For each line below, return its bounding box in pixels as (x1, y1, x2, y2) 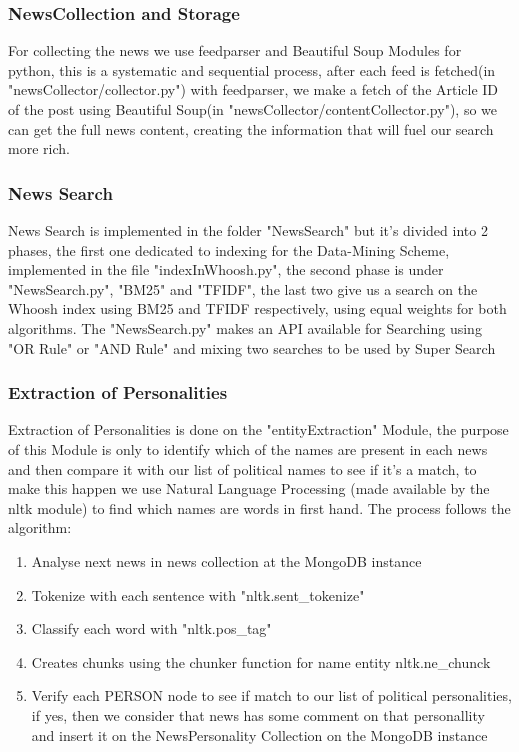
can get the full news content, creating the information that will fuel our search (8, 118, 494, 139)
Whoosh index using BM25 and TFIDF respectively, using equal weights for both (8, 298, 507, 319)
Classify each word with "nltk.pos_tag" (31, 618, 272, 639)
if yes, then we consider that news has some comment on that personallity (31, 704, 485, 725)
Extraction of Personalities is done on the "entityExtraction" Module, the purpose (8, 419, 509, 440)
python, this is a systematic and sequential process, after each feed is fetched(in (8, 59, 496, 80)
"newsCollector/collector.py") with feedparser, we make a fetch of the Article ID (8, 79, 499, 100)
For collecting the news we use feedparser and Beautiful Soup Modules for (8, 40, 462, 61)
